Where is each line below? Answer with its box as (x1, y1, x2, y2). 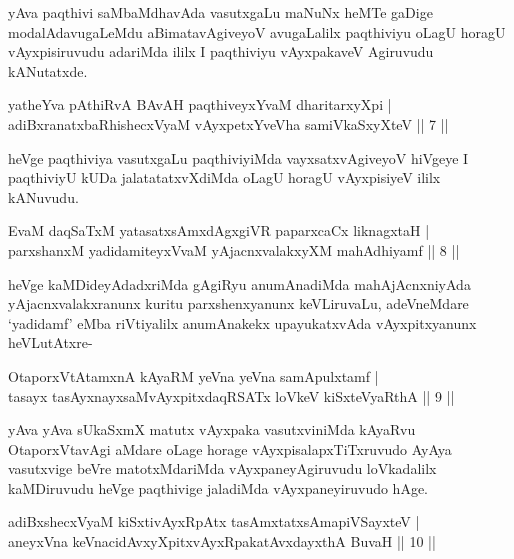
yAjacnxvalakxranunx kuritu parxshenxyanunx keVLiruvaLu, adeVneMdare (8, 293, 469, 314)
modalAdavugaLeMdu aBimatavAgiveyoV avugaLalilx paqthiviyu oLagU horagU (8, 21, 506, 42)
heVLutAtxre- (8, 332, 93, 353)
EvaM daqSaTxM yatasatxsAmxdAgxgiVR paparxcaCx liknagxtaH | (8, 220, 430, 241)
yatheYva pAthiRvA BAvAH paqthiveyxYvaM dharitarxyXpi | (8, 94, 392, 115)
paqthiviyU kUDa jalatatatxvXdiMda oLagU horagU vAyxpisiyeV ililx (8, 167, 441, 188)
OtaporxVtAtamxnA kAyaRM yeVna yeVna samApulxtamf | (8, 365, 379, 386)
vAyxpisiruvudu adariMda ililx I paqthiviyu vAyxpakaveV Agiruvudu (8, 41, 434, 62)
